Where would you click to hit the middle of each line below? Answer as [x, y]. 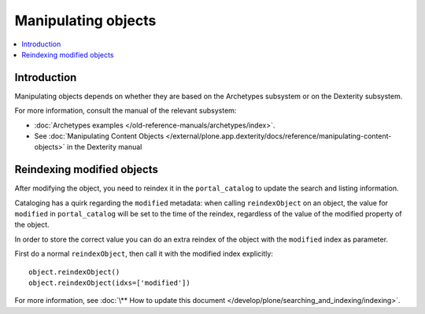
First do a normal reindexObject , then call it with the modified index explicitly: [144, 254]
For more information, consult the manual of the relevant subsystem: [126, 111]
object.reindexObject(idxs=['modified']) [109, 283]
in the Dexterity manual [105, 147]
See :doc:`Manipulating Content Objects [99, 136]
